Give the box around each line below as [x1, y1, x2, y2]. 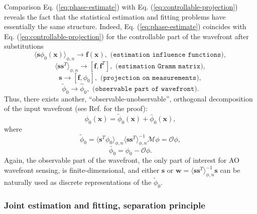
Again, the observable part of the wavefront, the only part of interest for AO [4, 155, 240, 165]
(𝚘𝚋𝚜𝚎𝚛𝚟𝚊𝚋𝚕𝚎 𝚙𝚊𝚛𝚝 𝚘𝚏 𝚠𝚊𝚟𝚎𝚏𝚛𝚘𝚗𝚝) [92, 85, 197, 92]
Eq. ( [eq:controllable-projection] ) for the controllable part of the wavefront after [4, 31, 249, 41]
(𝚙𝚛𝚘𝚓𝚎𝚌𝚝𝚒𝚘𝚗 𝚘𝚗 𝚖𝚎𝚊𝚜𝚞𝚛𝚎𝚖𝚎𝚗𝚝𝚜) [100, 74, 199, 81]
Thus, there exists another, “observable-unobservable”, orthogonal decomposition [4, 93, 253, 103]
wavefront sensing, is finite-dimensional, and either [4, 165, 160, 175]
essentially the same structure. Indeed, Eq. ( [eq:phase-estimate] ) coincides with [4, 21, 246, 32]
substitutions [4, 41, 44, 51]
